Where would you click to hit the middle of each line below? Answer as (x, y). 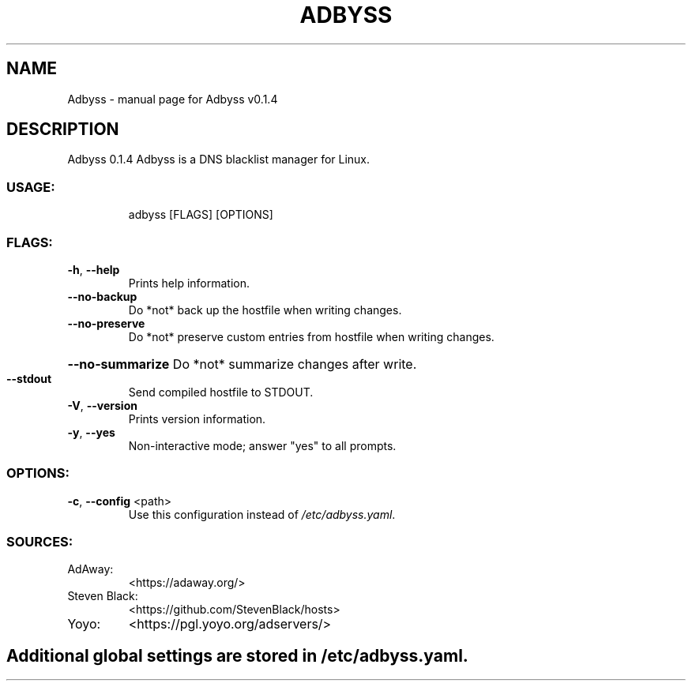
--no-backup (102, 296)
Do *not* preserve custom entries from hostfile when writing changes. (311, 336)
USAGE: (31, 187)
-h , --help (94, 269)
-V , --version (102, 405)
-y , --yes (91, 432)
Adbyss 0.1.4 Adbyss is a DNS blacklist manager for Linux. (219, 160)
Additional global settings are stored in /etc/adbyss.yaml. (237, 655)
